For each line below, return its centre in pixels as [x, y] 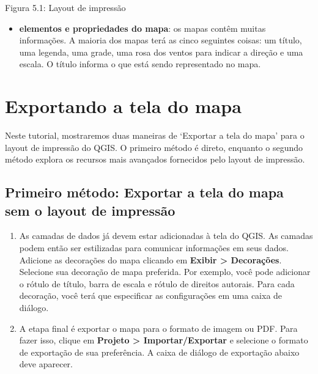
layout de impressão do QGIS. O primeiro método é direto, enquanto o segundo [154, 147]
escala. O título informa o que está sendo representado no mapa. [140, 64]
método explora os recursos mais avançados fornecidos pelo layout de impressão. [155, 159]
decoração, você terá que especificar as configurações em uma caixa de [151, 295]
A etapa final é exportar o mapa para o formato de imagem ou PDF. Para [158, 328]
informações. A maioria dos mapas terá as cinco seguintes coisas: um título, [161, 40]
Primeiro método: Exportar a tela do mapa [144, 192]
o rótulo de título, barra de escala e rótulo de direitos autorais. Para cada [157, 283]
